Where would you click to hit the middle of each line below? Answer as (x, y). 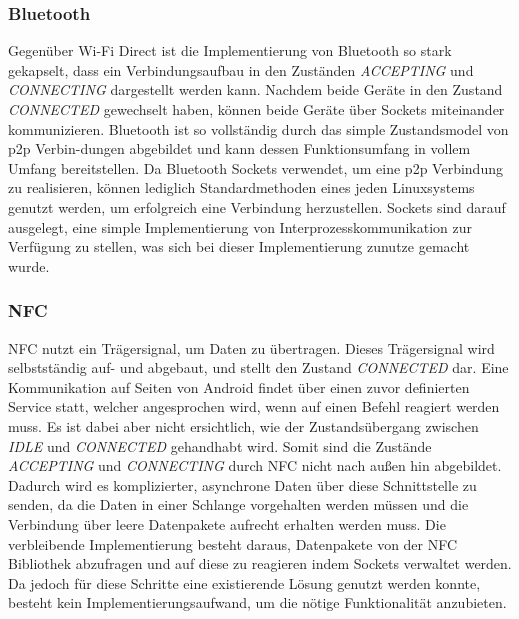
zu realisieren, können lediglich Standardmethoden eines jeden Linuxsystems (241, 187)
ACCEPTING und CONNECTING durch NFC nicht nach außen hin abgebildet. (255, 465)
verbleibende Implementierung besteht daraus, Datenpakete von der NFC (233, 543)
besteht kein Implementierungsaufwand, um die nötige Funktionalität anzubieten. (257, 602)
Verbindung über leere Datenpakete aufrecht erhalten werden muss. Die (227, 523)
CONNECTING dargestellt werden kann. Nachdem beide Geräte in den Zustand (255, 89)
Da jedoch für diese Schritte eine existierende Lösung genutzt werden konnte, (244, 582)
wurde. (29, 265)
